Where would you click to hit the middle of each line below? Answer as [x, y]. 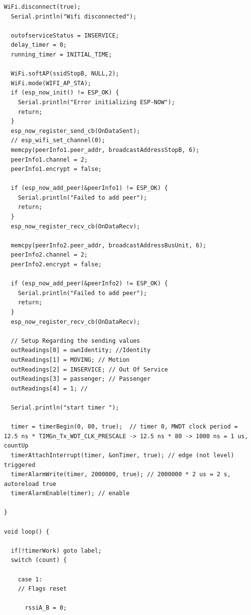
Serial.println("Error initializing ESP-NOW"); [96, 102]
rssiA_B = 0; [46, 608]
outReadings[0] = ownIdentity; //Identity [81, 350]
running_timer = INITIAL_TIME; [61, 54]
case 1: [30, 579]
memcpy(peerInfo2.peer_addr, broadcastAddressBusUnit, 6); [109, 245]
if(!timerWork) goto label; [56, 550]
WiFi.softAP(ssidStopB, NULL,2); [65, 74]
